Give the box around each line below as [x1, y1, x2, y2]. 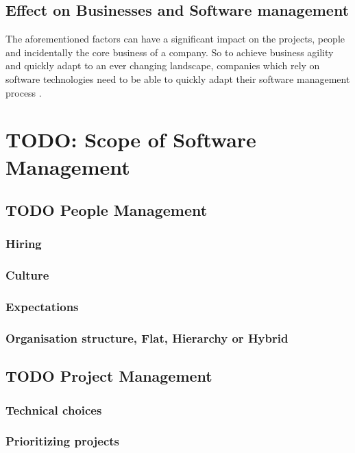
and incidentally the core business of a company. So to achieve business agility [5, 45, 334, 59]
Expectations [5, 298, 79, 315]
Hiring [5, 235, 42, 252]
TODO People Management [5, 199, 208, 221]
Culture [5, 267, 49, 284]
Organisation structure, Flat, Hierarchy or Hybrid [5, 329, 289, 346]
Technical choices [5, 401, 102, 418]
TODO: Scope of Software [5, 125, 256, 154]
